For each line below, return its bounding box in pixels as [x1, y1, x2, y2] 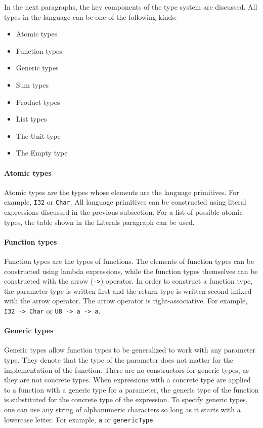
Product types [16, 96, 60, 107]
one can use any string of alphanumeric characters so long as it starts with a [4, 404, 241, 415]
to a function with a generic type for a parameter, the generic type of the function [4, 384, 259, 395]
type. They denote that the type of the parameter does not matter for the [4, 355, 233, 365]
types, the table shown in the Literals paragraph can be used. [4, 216, 195, 227]
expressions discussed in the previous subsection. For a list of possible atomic [4, 206, 243, 217]
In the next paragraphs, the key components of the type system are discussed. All [4, 2, 257, 12]
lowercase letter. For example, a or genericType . [4, 414, 155, 424]
